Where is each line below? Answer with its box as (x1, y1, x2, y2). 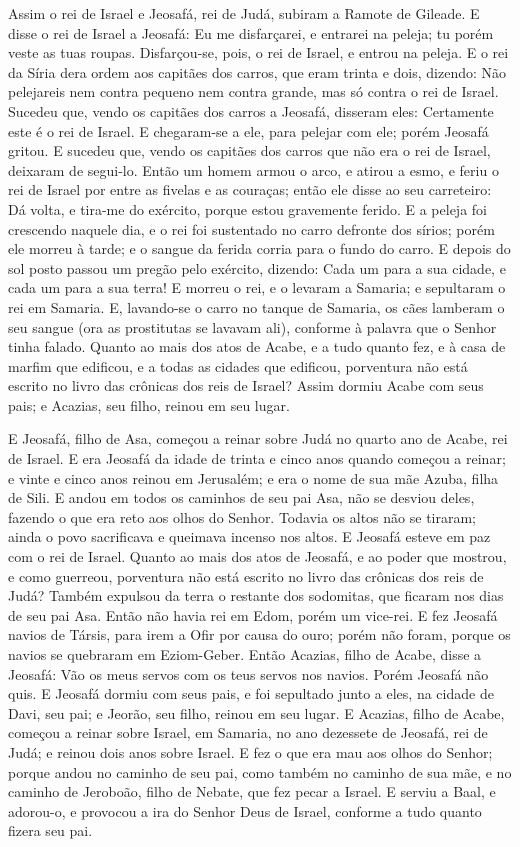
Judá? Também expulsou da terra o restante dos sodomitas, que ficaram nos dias (8, 585, 504, 606)
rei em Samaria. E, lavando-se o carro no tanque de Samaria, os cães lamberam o (8, 296, 505, 317)
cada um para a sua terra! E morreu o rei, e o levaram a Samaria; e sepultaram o (8, 277, 506, 298)
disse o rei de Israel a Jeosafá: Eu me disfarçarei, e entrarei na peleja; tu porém (8, 22, 494, 43)
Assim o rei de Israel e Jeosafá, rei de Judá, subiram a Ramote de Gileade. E (8, 3, 480, 23)
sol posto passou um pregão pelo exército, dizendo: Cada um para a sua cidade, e (8, 257, 506, 278)
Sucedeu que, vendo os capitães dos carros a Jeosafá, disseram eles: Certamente (8, 100, 494, 121)
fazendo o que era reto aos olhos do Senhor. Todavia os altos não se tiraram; (8, 506, 477, 527)
